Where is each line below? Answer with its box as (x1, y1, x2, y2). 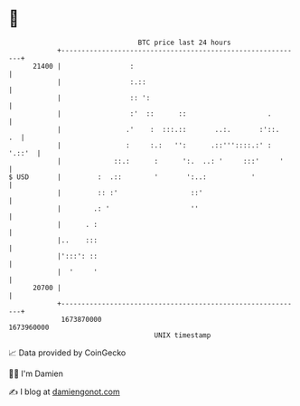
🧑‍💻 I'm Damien (8, 368, 64, 379)
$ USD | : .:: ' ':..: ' (8, 172, 256, 182)
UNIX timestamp (154, 330, 211, 340)
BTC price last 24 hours (137, 38, 231, 47)
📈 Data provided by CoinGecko (8, 347, 127, 358)
